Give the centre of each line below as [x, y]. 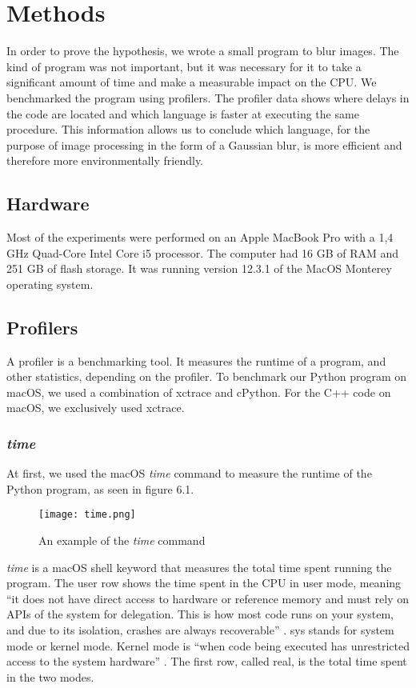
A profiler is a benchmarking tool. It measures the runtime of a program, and [196, 360]
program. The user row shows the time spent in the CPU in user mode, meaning [204, 583]
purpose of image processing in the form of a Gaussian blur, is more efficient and [204, 144]
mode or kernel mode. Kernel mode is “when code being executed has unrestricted [208, 645]
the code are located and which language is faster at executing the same [183, 113]
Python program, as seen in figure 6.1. [100, 488]
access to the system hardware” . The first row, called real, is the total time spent [207, 661]
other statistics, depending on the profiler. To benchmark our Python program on [207, 376]
